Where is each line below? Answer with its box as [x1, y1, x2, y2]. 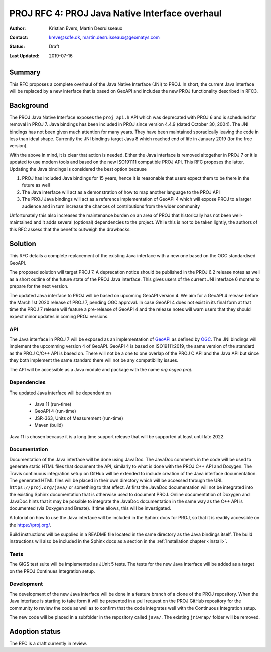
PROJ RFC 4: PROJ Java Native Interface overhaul [9, 8, 222, 19]
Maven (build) [34, 422, 63, 428]
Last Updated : [9, 53, 40, 59]
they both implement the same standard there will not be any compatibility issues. [9, 357, 178, 363]
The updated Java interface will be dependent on [9, 389, 111, 396]
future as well [22, 182, 50, 188]
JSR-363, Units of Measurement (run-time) [34, 415, 123, 421]
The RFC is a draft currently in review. [9, 640, 87, 646]
